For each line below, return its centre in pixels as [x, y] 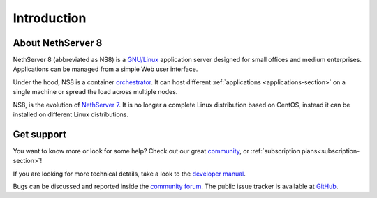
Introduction [50, 18]
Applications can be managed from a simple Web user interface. [105, 69]
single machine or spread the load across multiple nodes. [95, 92]
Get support [39, 134]
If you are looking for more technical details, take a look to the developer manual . [129, 174]
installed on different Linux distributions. [71, 114]
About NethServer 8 [58, 43]
